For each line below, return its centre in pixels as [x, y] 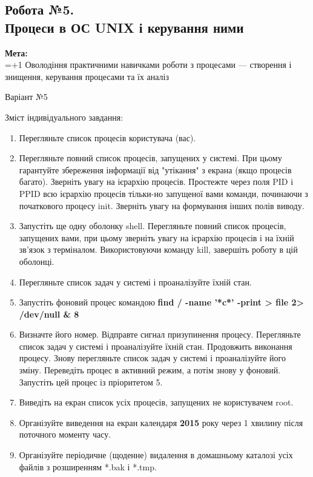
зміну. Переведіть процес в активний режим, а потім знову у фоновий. [150, 370]
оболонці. [37, 261]
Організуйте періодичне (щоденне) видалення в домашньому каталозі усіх [156, 455]
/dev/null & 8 [49, 314]
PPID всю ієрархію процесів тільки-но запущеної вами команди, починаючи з [163, 193]
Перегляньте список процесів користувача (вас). [107, 137]
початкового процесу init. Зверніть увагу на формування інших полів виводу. [162, 205]
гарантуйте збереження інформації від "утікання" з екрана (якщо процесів [155, 169]
